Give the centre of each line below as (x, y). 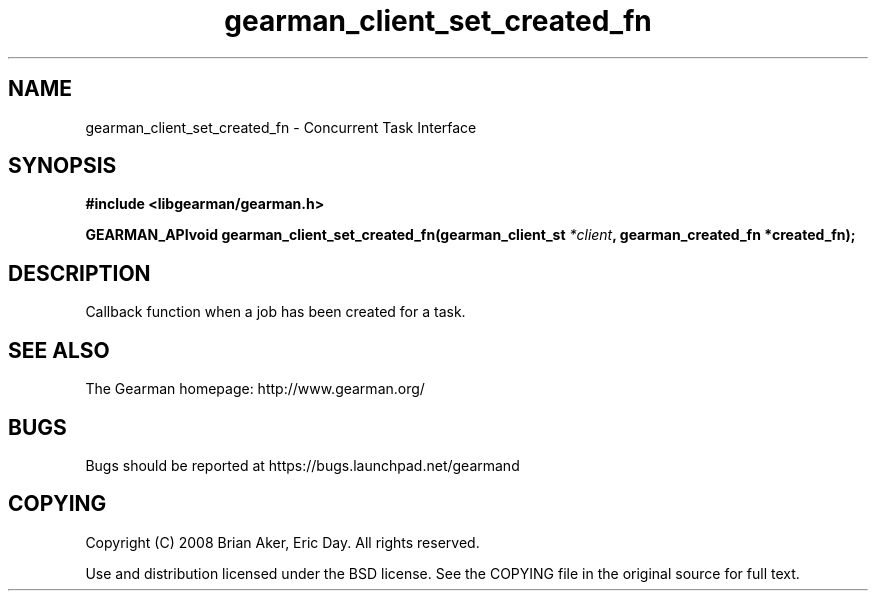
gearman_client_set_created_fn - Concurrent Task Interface (281, 127)
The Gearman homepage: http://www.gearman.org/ (255, 389)
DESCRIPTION (79, 273)
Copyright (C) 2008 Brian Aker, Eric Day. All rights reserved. (282, 542)
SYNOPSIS (62, 166)
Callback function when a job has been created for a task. (275, 312)
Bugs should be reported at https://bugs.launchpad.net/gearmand (302, 465)
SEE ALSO (59, 350)
